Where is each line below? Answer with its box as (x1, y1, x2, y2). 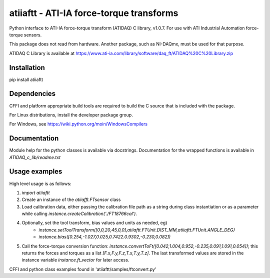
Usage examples (9, 167, 62, 176)
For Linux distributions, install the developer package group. (9, 111, 133, 117)
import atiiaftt (21, 189, 50, 195)
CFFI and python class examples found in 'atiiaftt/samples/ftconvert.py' (9, 266, 156, 272)
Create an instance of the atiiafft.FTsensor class (21, 196, 121, 202)
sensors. (23, 31, 42, 37)
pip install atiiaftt (9, 76, 43, 82)
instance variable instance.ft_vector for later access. (21, 257, 129, 263)
